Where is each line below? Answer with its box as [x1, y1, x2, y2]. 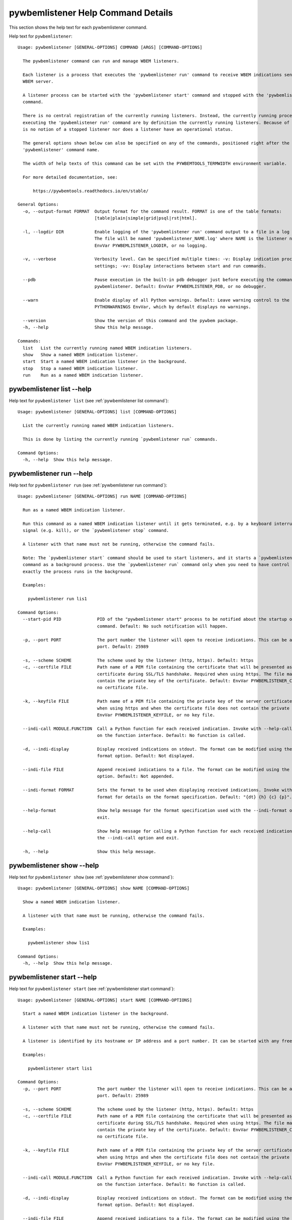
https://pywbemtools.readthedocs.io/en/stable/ [33, 188, 148, 194]
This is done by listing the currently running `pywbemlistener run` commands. [22, 436, 218, 442]
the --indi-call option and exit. [97, 835, 180, 840]
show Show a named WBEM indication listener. [22, 352, 139, 357]
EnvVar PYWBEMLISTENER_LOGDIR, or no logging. [94, 243, 208, 248]
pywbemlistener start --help [9, 973, 97, 981]
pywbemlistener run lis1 [27, 596, 87, 602]
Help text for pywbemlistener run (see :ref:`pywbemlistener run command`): [9, 482, 167, 488]
